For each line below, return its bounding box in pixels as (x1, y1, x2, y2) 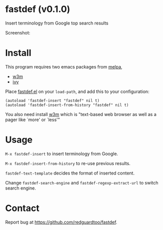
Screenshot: (5, 29, 31, 35)
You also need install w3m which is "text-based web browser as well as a (5, 111, 157, 117)
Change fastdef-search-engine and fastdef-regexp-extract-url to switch (5, 179, 159, 185)
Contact (5, 202, 40, 213)
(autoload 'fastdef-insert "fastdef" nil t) (5, 98, 100, 103)
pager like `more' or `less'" (5, 116, 60, 122)
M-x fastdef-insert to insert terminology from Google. (5, 150, 118, 156)
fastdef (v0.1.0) (5, 3, 70, 15)
